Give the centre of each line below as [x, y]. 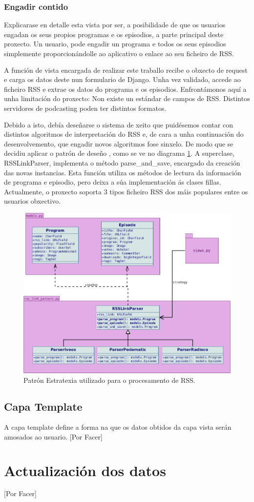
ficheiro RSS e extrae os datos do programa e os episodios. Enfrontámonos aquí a [125, 89]
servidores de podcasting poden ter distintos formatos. [85, 108]
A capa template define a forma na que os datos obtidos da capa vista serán [118, 427]
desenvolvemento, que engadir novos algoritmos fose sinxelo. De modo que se [119, 143]
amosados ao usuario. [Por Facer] [53, 436]
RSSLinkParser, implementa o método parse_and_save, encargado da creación [122, 162]
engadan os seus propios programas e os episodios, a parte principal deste [114, 34]
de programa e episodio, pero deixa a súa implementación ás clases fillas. [113, 182]
